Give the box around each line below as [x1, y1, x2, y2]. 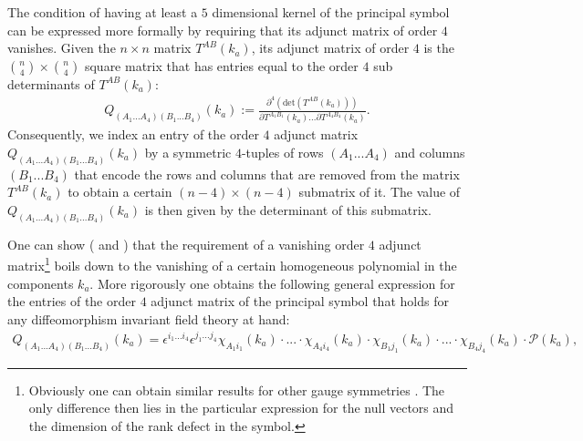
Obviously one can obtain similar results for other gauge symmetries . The [28, 380, 445, 399]
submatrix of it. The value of [298, 182, 461, 201]
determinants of [7, 74, 95, 93]
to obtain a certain [68, 182, 172, 201]
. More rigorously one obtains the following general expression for [89, 273, 455, 292]
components [7, 273, 74, 292]
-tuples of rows [241, 142, 324, 161]
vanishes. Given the [7, 38, 116, 57]
